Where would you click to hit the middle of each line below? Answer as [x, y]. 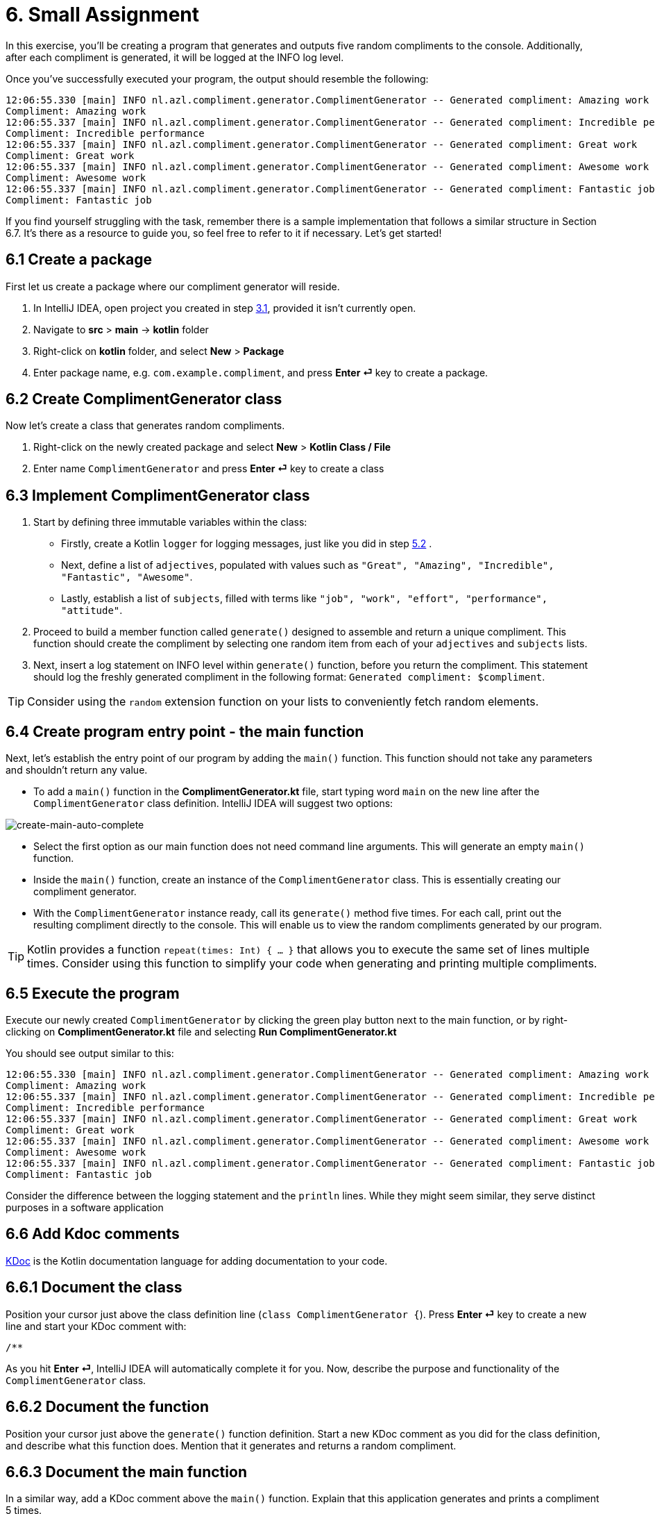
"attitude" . [92, 610]
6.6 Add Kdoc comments [93, 1234]
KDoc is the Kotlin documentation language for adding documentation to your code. [197, 1261]
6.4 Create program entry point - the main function [185, 731]
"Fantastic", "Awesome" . [127, 577]
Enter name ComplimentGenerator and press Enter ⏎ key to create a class [209, 469]
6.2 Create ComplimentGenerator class [144, 399]
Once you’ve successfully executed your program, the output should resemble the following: [217, 78]
